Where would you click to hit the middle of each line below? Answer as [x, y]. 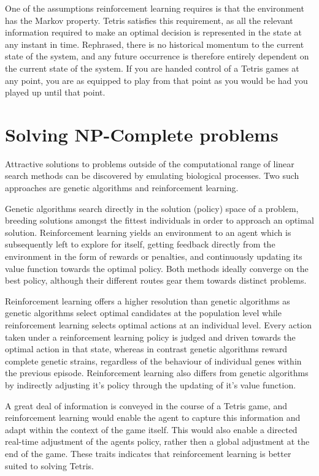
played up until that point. [55, 92]
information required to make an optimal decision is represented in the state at [153, 32]
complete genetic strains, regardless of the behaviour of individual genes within [153, 361]
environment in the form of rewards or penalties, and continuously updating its [154, 256]
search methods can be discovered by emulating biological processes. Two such [152, 176]
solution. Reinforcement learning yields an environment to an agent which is [148, 232]
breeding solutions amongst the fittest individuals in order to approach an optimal [159, 220]
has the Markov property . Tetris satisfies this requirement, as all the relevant [149, 20]
